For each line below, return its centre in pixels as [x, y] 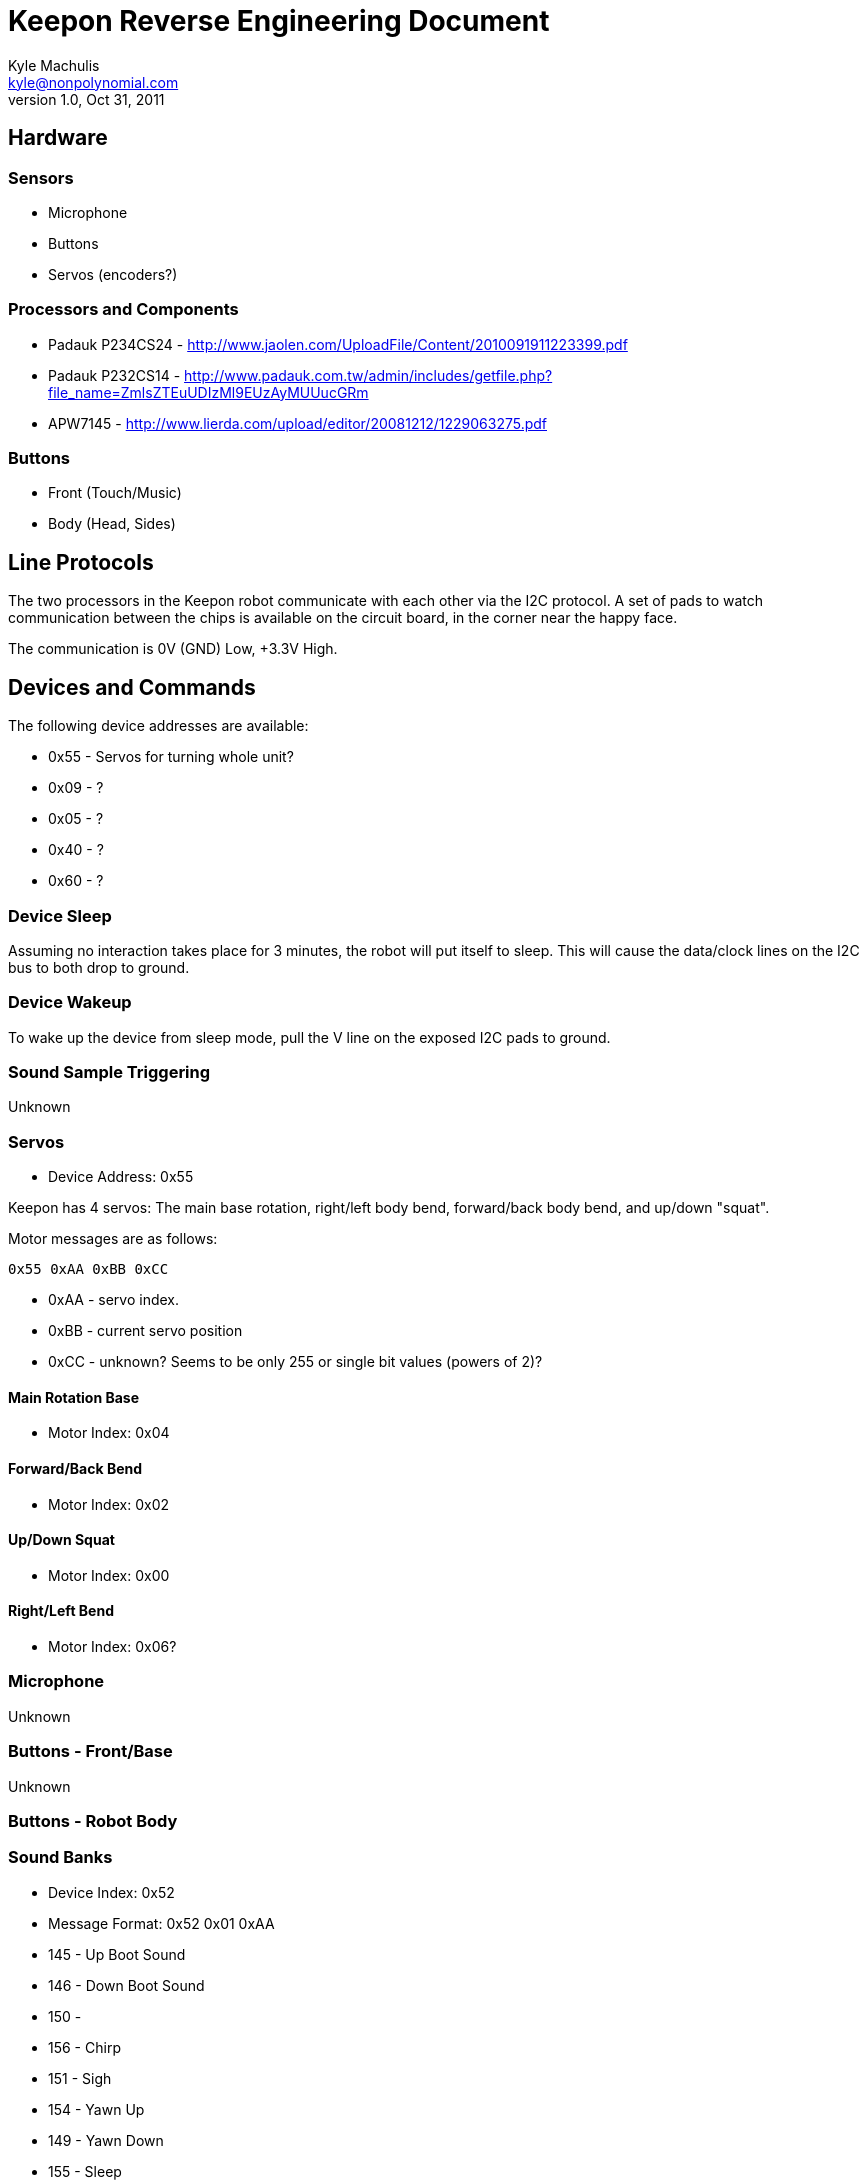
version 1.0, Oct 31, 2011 [86, 99]
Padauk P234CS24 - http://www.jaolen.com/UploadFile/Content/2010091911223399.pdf [338, 344]
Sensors [41, 177]
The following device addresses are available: [158, 726]
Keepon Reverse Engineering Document [279, 21]
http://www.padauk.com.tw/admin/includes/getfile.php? [368, 375]
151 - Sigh [80, 2078]
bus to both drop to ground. [99, 967]
